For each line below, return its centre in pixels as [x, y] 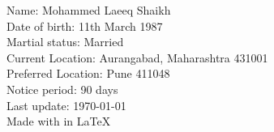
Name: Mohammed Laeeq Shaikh [89, 10]
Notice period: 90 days [62, 89]
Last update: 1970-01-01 [66, 105]
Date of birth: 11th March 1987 [85, 26]
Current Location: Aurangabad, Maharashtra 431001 [137, 57]
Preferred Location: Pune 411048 [88, 73]
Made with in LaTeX [59, 121]
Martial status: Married [65, 42]
